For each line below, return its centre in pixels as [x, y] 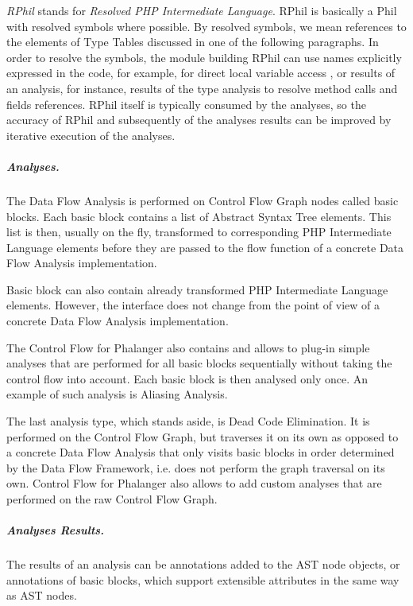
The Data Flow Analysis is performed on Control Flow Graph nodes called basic [203, 200]
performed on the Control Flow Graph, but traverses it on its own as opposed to [203, 436]
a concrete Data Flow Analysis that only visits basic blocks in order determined [201, 452]
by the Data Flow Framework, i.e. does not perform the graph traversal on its [196, 467]
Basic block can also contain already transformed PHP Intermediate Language [197, 289]
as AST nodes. [42, 595]
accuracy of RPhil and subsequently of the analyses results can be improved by [199, 120]
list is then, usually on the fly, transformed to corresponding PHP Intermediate [199, 232]
